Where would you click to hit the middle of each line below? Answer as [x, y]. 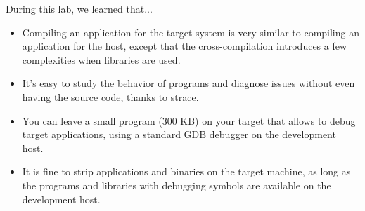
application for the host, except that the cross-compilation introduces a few [185, 46]
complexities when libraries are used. [101, 59]
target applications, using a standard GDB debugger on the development [179, 134]
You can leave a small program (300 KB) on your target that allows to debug [189, 120]
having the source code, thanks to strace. [110, 96]
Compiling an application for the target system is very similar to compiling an [191, 32]
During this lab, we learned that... [79, 8]
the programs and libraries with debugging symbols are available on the [177, 185]
